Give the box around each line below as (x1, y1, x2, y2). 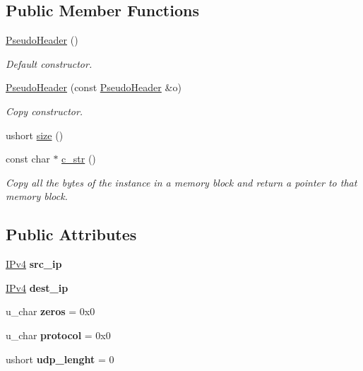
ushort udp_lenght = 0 (6, 351, 114, 366)
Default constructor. (6, 56, 93, 71)
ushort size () (6, 127, 64, 142)
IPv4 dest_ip (6, 280, 69, 295)
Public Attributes (6, 223, 137, 245)
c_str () (61, 151, 96, 166)
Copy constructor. (6, 103, 83, 118)
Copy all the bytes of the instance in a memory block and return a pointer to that (6, 175, 357, 189)
